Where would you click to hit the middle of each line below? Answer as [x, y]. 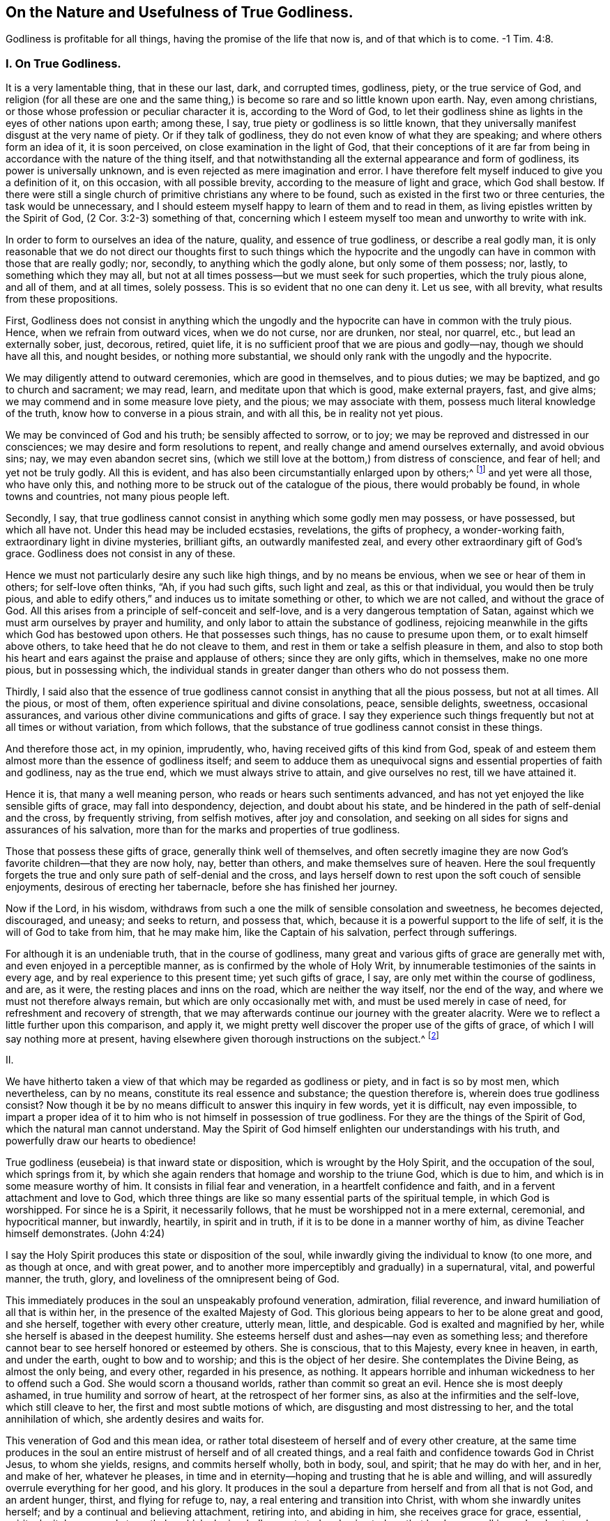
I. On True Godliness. [63, 63]
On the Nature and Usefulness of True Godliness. [180, 12]
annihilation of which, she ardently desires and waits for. [135, 1419]
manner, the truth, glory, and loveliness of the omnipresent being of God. [173, 1279]
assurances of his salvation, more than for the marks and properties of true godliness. [203, 829]
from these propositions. [62, 299]
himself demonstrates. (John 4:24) [85, 1234]
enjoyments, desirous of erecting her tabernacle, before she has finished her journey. [202, 886]
